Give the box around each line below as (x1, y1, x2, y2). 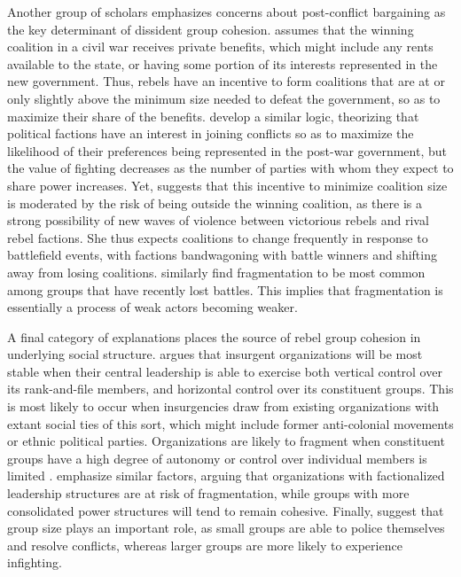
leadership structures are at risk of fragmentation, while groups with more (7, 484, 410, 503)
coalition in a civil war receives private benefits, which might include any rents (7, 37, 434, 56)
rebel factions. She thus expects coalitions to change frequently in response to (7, 228, 428, 246)
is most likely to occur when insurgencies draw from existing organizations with (7, 397, 440, 416)
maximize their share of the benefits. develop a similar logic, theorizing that (7, 106, 419, 125)
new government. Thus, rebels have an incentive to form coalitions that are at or (7, 72, 445, 90)
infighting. (7, 553, 62, 572)
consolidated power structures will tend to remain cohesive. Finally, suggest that (7, 501, 444, 519)
